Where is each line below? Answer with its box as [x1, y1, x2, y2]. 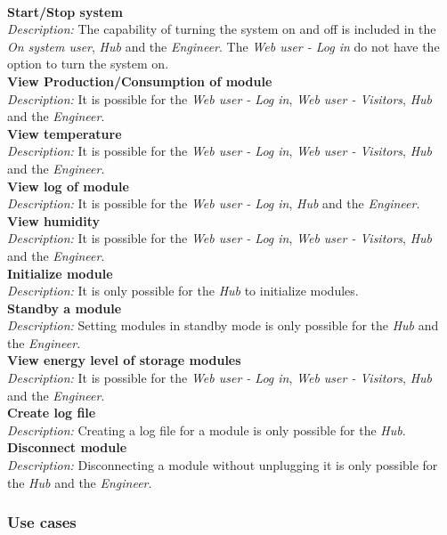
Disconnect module [7, 438, 127, 457]
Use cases [7, 511, 77, 533]
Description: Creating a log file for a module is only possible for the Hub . [7, 420, 406, 439]
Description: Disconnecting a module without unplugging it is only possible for [7, 456, 438, 474]
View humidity [7, 211, 101, 230]
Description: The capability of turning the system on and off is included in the [7, 20, 436, 38]
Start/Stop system [7, 2, 123, 20]
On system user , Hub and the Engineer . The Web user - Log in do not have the [7, 36, 440, 55]
